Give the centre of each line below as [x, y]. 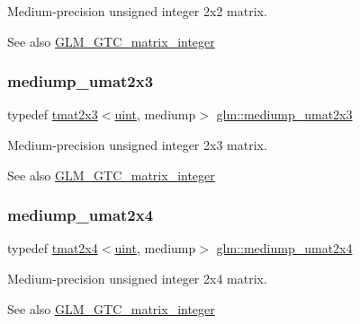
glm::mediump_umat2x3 [284, 114]
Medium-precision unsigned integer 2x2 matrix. [137, 11]
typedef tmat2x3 [53, 114]
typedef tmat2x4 [53, 248]
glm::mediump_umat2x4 [284, 248]
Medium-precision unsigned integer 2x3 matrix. [137, 144]
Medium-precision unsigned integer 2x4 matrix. [137, 278]
